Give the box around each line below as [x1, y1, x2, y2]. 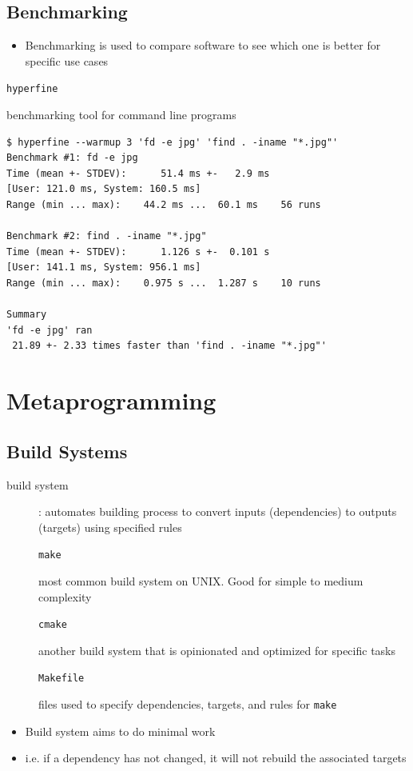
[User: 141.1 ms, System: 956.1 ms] [6, 262, 201, 274]
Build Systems [6, 438, 128, 463]
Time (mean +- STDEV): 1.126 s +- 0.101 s [6, 246, 270, 258]
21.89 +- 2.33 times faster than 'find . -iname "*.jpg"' [12, 340, 327, 352]
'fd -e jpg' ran [6, 324, 93, 336]
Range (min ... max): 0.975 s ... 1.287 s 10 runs [6, 277, 321, 289]
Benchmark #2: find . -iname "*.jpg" [6, 230, 207, 242]
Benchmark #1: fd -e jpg [6, 152, 138, 164]
